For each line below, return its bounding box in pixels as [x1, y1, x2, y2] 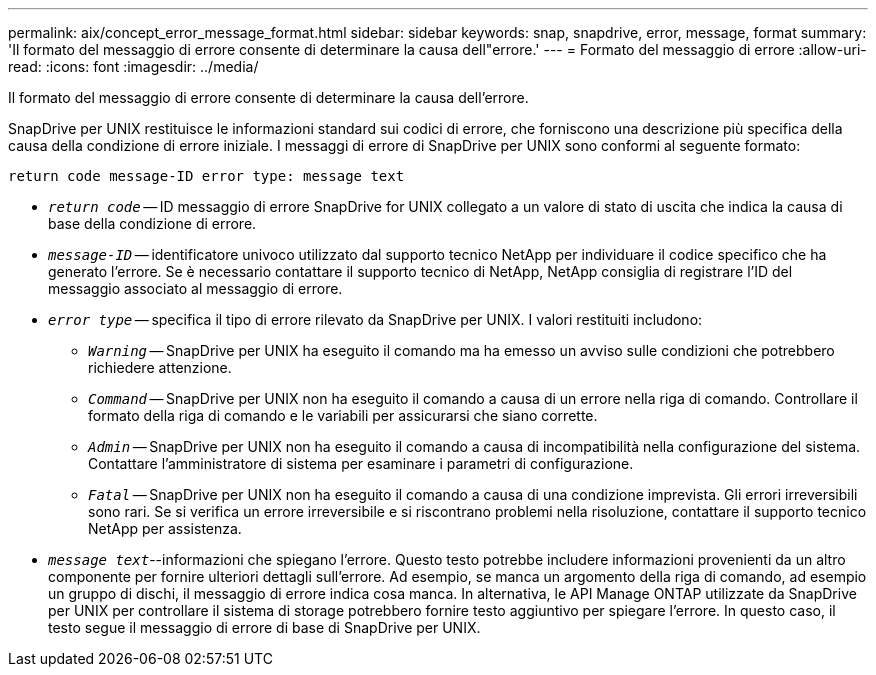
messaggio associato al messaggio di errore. [48, 280, 343, 297]
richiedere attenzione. [88, 359, 232, 376]
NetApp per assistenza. [88, 520, 242, 537]
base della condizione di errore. [48, 215, 257, 232]
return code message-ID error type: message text [8, 168, 405, 184]
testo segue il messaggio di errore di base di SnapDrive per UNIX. [48, 619, 481, 636]
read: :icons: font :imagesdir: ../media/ [8, 58, 259, 75]
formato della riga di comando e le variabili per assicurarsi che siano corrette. [88, 407, 598, 424]
